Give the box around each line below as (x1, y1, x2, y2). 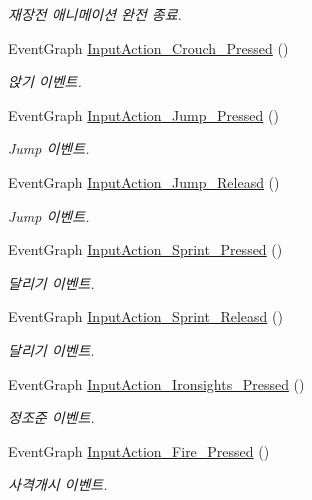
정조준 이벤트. (8, 407, 95, 428)
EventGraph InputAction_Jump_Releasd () (8, 171, 280, 192)
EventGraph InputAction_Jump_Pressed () (8, 104, 279, 125)
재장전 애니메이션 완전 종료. (8, 4, 182, 24)
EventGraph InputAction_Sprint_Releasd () (8, 306, 283, 327)
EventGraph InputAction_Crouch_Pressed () (8, 37, 289, 58)
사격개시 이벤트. (8, 474, 108, 495)
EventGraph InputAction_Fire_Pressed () (8, 440, 270, 461)
